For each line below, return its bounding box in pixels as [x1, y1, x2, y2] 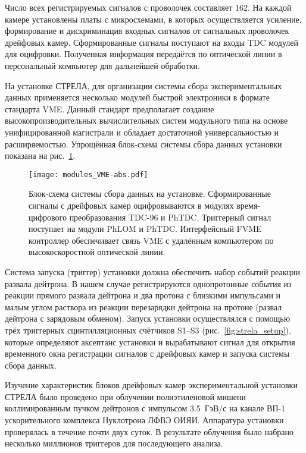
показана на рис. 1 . [5, 149, 76, 162]
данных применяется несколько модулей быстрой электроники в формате [5, 91, 270, 103]
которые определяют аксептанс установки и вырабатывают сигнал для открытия [5, 335, 295, 348]
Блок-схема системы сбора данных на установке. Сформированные [29, 187, 271, 200]
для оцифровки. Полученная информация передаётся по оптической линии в [5, 48, 282, 60]
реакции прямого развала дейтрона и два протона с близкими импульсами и [5, 289, 281, 301]
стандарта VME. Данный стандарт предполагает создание [5, 102, 214, 115]
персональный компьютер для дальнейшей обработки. [5, 59, 200, 71]
